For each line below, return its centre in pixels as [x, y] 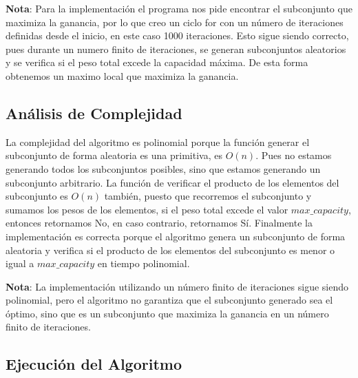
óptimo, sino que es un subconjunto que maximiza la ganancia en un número [167, 313]
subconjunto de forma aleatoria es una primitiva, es [114, 155]
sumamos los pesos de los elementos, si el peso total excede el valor [147, 209]
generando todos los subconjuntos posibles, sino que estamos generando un [163, 168]
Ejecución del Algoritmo [94, 364]
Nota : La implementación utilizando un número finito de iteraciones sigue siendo [177, 286]
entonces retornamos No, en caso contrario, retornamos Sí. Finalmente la [159, 223]
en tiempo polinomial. [144, 263]
